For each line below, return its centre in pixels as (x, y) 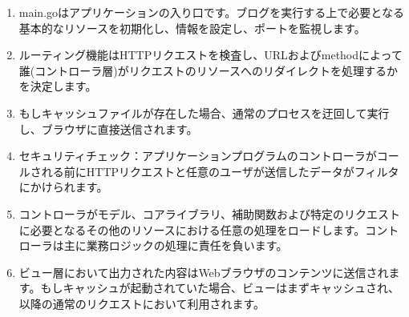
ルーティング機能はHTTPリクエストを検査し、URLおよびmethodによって (211, 55)
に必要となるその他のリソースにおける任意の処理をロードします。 (192, 229)
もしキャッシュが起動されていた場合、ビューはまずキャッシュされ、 (220, 288)
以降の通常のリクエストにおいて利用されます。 (142, 303)
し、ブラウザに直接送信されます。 (108, 128)
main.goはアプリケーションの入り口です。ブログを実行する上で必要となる (211, 12)
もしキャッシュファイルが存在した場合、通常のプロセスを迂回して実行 (204, 112)
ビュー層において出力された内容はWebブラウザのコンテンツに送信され (204, 272)
